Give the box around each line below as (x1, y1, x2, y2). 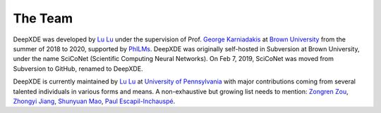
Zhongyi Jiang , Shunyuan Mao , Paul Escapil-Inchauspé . (13, 97, 176, 105)
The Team (13, 11, 73, 26)
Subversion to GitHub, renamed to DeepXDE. (13, 64, 144, 73)
